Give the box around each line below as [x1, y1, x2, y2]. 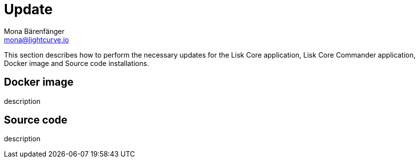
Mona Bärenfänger [4, 27, 65, 35]
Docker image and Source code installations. [4, 59, 149, 67]
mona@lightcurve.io [4, 35, 69, 44]
